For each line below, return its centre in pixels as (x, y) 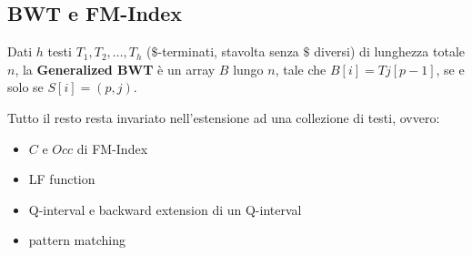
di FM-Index (112, 148)
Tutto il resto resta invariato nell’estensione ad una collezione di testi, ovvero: (224, 117)
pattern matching (77, 240)
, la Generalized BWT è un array (115, 69)
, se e (450, 69)
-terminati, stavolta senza (228, 51)
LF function (62, 179)
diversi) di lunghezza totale (389, 51)
